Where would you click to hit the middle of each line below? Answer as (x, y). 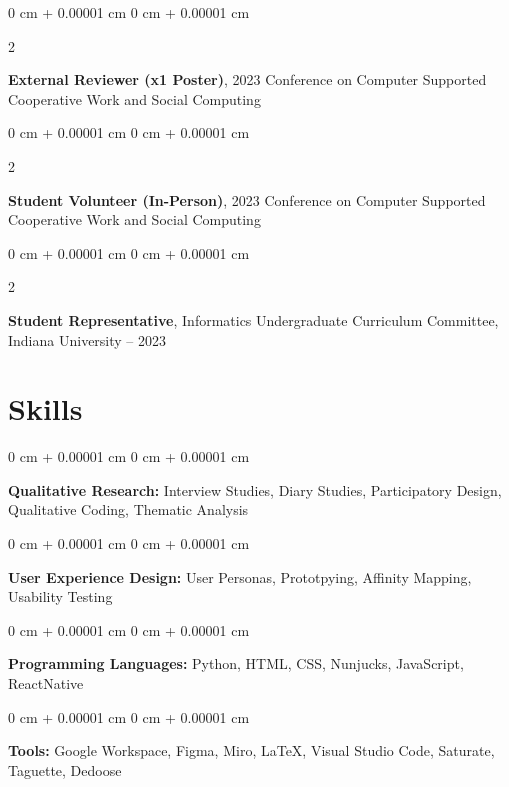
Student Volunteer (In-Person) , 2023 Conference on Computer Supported (247, 199)
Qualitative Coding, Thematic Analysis (128, 509)
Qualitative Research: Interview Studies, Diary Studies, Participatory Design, (255, 489)
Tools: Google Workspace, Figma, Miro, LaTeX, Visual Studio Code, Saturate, (251, 750)
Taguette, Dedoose (65, 769)
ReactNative (46, 683)
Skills (45, 408)
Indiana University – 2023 (87, 339)
